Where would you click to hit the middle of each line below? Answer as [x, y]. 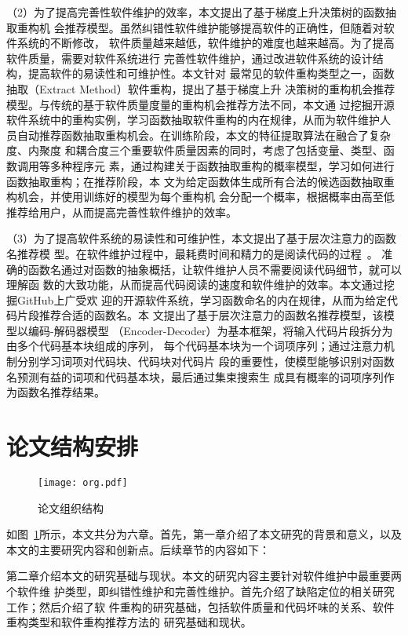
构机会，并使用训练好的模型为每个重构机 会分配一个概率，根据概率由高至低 [200, 197]
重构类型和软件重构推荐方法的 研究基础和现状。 [129, 622]
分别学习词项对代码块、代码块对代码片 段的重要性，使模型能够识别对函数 [206, 361]
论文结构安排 [73, 446]
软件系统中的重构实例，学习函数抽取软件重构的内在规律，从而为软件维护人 [199, 120]
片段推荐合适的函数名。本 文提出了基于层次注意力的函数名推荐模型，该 [200, 315]
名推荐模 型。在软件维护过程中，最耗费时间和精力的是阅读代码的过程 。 [192, 253]
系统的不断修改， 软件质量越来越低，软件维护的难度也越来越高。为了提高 [206, 43]
